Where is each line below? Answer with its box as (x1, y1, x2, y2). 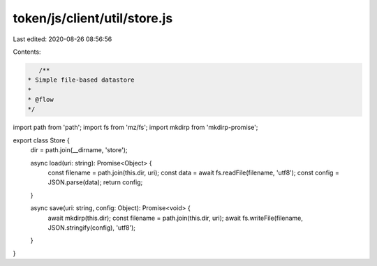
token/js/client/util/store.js (13, 10, 173, 26)
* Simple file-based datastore (27, 76, 135, 84)
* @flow (27, 96, 54, 104)
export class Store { (13, 136, 70, 145)
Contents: (13, 47, 41, 56)
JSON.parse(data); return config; (47, 178, 143, 186)
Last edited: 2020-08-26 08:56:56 (13, 35, 112, 43)
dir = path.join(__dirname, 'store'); (30, 146, 128, 154)
